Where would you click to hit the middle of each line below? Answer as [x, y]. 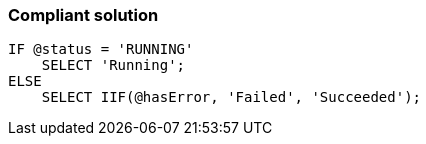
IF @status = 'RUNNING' [101, 49]
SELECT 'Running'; [113, 65]
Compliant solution [83, 15]
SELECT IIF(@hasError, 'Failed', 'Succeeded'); [231, 97]
